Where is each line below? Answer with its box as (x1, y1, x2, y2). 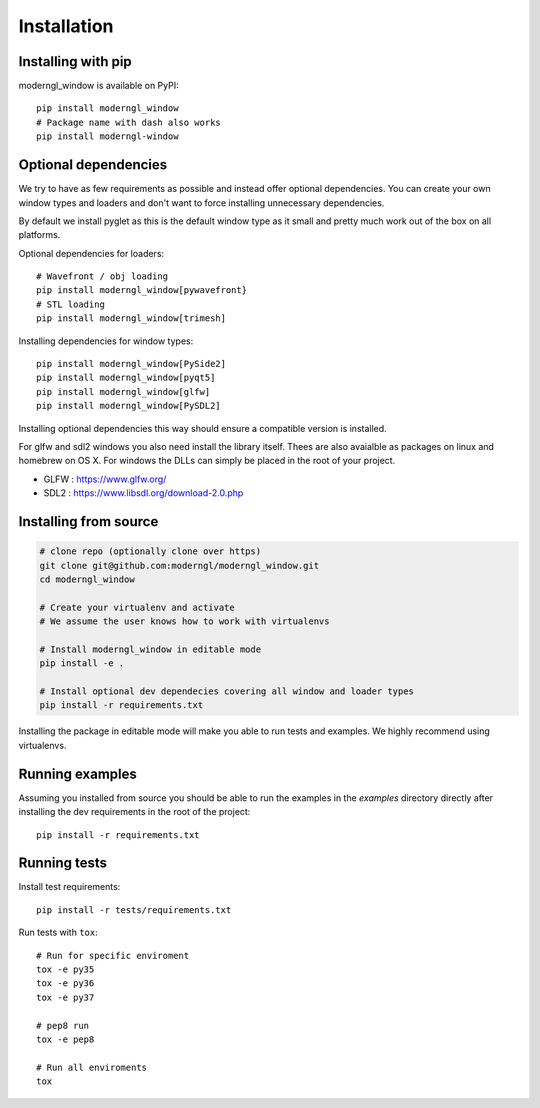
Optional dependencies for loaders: (18, 247, 165, 259)
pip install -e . (39, 658, 125, 669)
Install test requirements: (18, 881, 121, 893)
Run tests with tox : (18, 926, 99, 939)
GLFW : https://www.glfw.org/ (43, 473, 167, 485)
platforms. (18, 229, 61, 241)
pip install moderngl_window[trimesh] (36, 313, 227, 324)
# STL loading (36, 298, 105, 310)
